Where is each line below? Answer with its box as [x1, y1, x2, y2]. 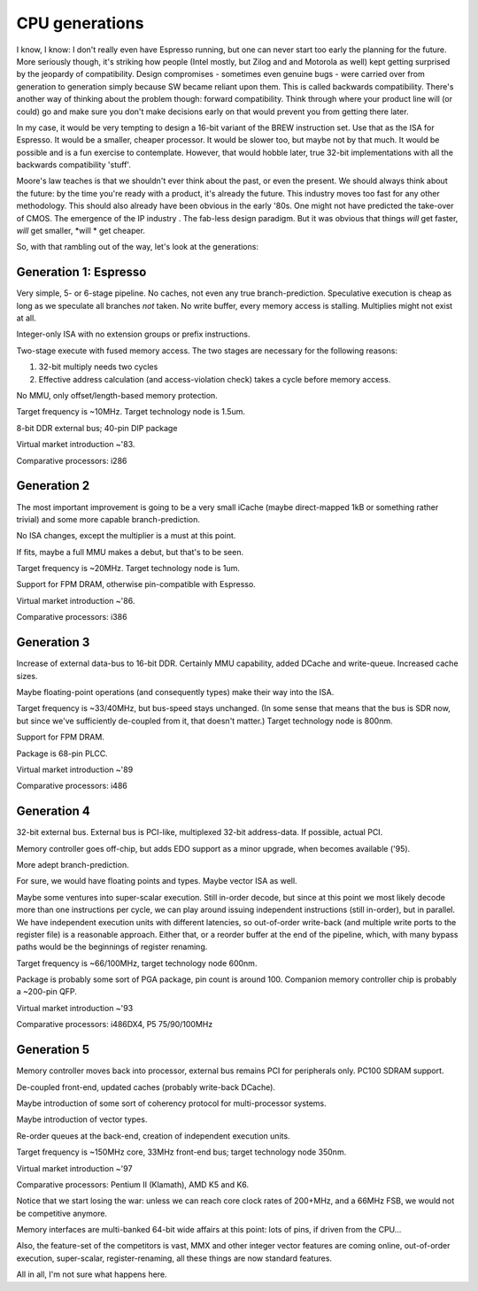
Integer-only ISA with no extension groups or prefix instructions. [16, 329, 251, 340]
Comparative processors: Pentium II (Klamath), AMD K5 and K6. [16, 1179, 250, 1190]
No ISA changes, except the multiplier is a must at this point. [16, 530, 236, 541]
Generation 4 [16, 804, 90, 819]
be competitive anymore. [16, 1208, 108, 1218]
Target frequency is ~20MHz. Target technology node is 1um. [16, 563, 241, 574]
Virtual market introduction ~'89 [16, 764, 134, 775]
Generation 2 [16, 478, 90, 493]
